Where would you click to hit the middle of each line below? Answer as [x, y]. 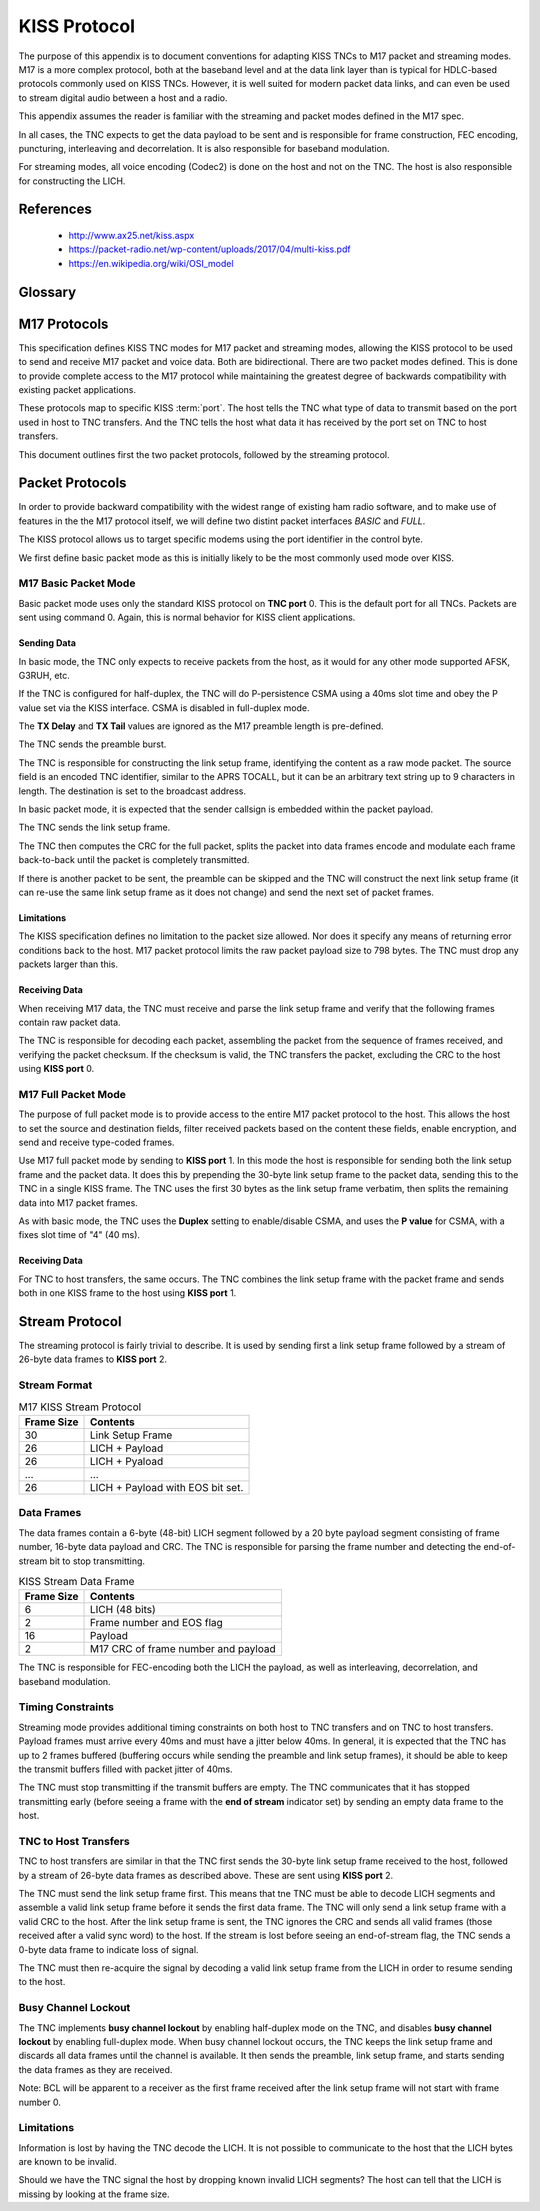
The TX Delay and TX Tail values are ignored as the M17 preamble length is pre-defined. [201, 726]
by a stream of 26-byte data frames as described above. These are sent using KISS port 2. [206, 1875]
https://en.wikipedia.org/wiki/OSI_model [151, 263]
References [55, 209]
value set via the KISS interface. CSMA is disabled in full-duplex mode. [164, 707]
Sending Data [47, 643]
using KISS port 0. [56, 1069]
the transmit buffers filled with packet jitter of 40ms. [126, 1769]
